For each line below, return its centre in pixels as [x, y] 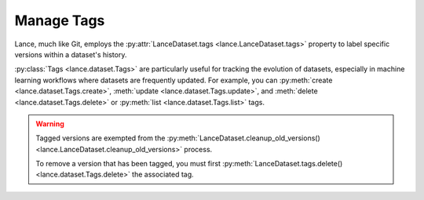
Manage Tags [60, 20]
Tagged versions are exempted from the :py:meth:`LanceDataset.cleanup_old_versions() [178, 138]
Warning [50, 124]
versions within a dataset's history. [71, 54]
